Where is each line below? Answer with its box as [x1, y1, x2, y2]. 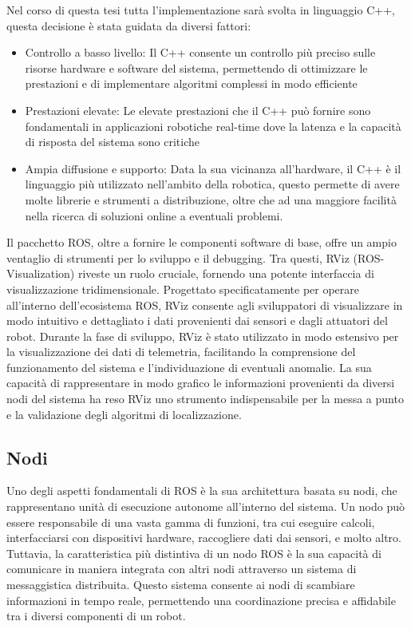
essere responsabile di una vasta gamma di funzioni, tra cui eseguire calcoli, [6, 513, 375, 530]
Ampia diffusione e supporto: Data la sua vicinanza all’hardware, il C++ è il [25, 160, 401, 176]
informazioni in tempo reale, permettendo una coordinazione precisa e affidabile [6, 591, 396, 608]
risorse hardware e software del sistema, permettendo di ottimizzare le [25, 59, 368, 76]
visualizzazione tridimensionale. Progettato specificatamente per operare [6, 280, 360, 297]
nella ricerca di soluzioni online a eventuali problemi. [25, 207, 283, 224]
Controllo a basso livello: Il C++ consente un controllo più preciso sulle [25, 44, 376, 61]
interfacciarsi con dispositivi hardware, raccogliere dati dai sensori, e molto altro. [6, 529, 401, 546]
